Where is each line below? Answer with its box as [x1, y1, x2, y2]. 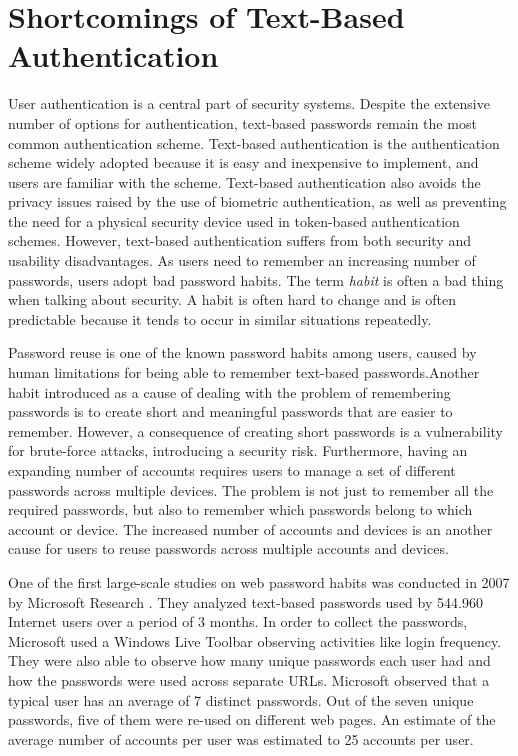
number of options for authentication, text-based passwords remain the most [8, 112, 477, 133]
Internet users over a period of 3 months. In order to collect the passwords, [8, 611, 468, 632]
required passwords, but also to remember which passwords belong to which [8, 499, 473, 520]
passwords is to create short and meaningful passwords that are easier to [8, 401, 453, 422]
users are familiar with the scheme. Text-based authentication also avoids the [8, 171, 481, 192]
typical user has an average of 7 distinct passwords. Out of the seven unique [8, 689, 474, 710]
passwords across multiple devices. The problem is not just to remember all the [8, 479, 494, 500]
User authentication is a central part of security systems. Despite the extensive [8, 93, 490, 114]
